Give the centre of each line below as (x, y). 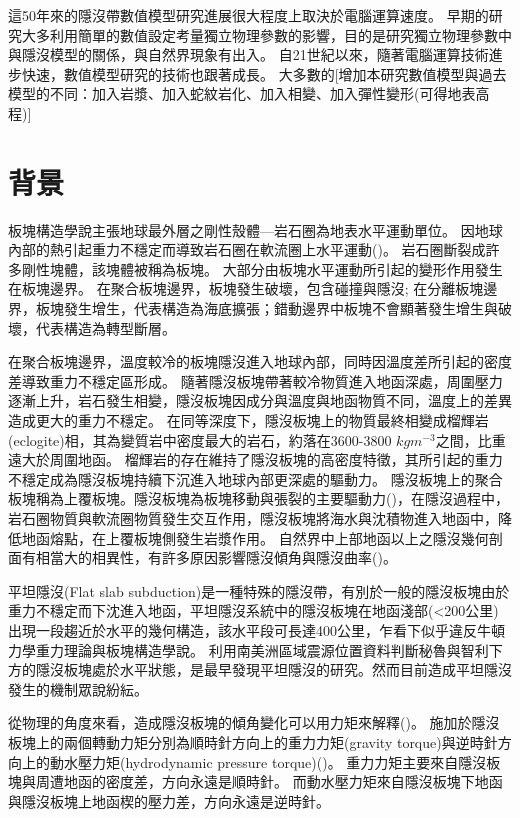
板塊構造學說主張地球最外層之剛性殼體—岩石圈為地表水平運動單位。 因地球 (255, 229)
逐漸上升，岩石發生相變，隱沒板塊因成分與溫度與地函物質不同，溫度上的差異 (260, 400)
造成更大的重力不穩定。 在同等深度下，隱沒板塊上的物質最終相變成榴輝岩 (248, 420)
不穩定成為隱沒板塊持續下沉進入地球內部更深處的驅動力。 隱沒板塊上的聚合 (255, 478)
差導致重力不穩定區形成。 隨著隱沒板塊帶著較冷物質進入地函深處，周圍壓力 (255, 380)
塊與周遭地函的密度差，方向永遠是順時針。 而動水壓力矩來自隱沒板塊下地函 (255, 781)
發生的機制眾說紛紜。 (78, 688)
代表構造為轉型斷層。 (105, 327)
